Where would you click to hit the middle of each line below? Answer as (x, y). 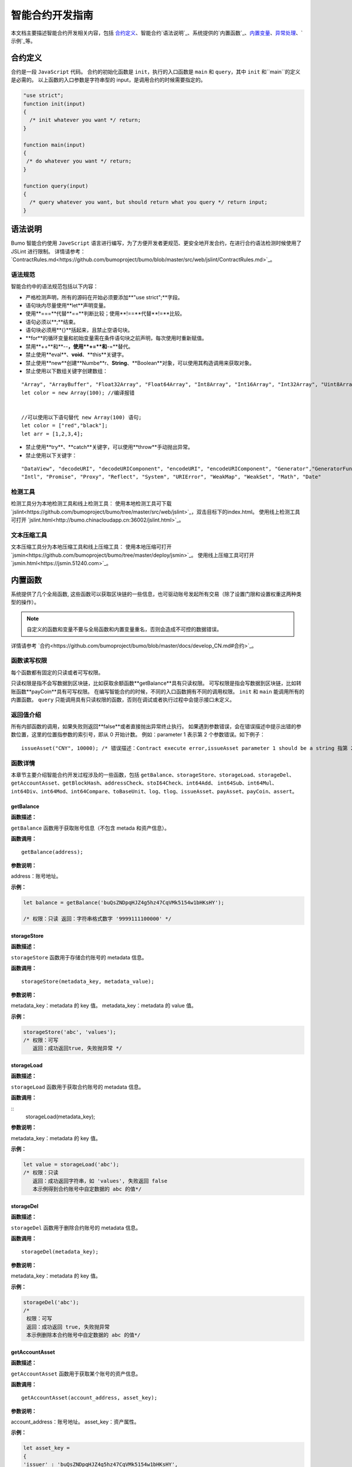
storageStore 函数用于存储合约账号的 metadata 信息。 (79, 957)
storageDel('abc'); (51, 1302)
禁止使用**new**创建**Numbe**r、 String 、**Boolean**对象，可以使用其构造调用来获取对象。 (140, 363)
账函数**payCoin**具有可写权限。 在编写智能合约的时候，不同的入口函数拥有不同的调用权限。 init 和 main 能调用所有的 (158, 691)
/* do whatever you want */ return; (79, 161)
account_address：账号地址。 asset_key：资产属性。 (75, 1422)
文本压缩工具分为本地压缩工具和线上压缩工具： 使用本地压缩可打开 (91, 547)
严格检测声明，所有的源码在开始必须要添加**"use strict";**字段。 (104, 297)
